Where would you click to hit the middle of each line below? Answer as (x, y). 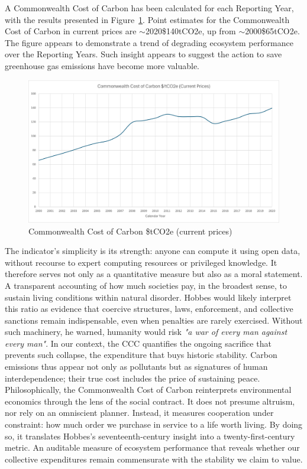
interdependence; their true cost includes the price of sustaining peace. (133, 378)
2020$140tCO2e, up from (190, 31)
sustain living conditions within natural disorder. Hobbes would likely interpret (148, 297)
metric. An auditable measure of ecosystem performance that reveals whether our (152, 447)
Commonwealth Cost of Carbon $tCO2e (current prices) (130, 231)
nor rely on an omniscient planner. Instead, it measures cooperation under (139, 413)
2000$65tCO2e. (272, 31)
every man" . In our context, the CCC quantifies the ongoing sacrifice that (138, 343)
